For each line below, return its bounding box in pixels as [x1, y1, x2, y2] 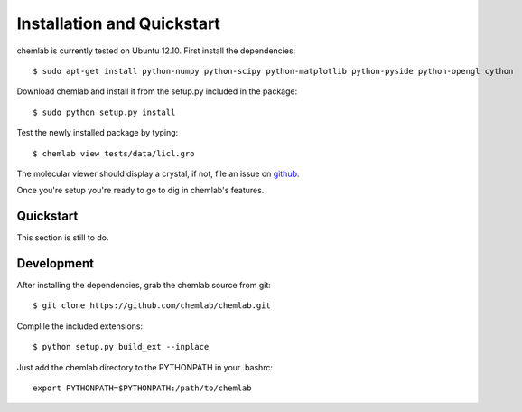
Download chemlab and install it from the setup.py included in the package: [16, 86, 298, 97]
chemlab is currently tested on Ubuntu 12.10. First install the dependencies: [16, 45, 296, 56]
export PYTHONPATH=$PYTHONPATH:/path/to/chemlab [33, 383, 252, 393]
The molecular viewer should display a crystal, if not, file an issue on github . [16, 168, 300, 179]
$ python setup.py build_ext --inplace [33, 342, 210, 352]
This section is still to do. [16, 232, 109, 243]
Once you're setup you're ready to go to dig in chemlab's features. [16, 185, 265, 196]
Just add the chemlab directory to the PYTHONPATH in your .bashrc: [16, 361, 274, 372]
